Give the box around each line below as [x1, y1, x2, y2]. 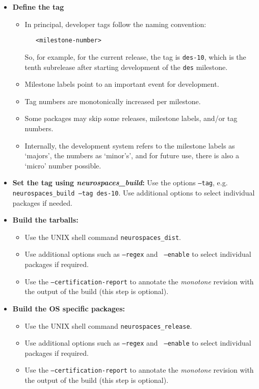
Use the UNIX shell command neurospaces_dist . [24, 231, 181, 242]
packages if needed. [12, 197, 72, 208]
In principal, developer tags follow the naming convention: [24, 18, 206, 29]
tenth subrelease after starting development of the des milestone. [24, 61, 228, 72]
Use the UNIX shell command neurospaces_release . [24, 320, 192, 331]
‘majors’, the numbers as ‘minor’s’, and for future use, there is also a [24, 150, 239, 161]
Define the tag [12, 2, 64, 12]
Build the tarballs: [12, 214, 79, 225]
